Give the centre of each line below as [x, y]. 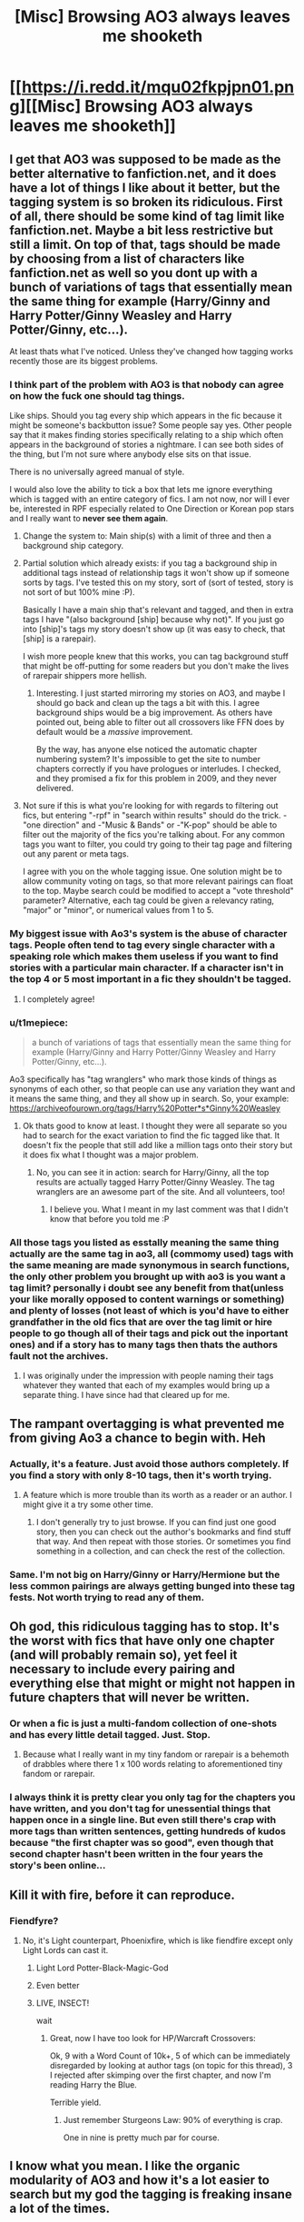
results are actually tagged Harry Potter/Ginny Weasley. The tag [155, 1182]
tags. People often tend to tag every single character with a [142, 945]
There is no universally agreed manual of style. [97, 472]
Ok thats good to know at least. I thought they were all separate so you [155, 1126]
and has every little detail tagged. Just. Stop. [110, 1735]
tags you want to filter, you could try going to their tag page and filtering [157, 844]
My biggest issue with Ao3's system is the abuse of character [148, 934]
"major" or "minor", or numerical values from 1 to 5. [118, 910]
